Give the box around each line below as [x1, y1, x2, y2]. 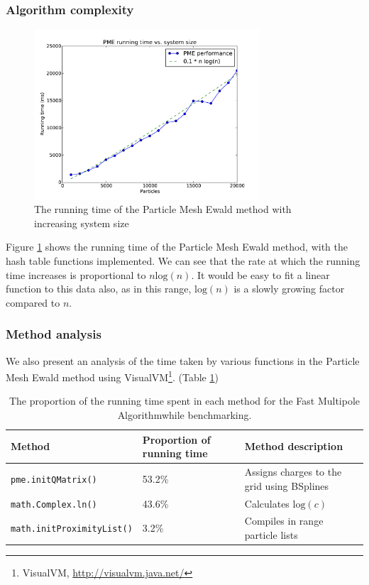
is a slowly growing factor [233, 281, 345, 296]
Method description [244, 439, 343, 454]
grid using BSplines [244, 478, 329, 493]
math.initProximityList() [11, 524, 133, 535]
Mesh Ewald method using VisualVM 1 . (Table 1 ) [6, 368, 219, 384]
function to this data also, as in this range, [6, 281, 192, 296]
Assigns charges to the [244, 464, 342, 479]
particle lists [244, 527, 298, 542]
